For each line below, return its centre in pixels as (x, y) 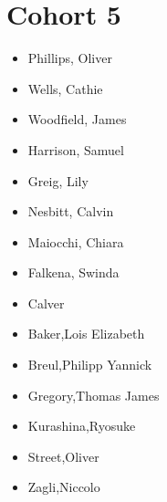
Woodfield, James (77, 119)
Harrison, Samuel (76, 149)
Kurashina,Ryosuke (82, 426)
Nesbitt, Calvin (71, 211)
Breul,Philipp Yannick (90, 365)
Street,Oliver (63, 456)
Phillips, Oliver (70, 58)
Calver (46, 303)
